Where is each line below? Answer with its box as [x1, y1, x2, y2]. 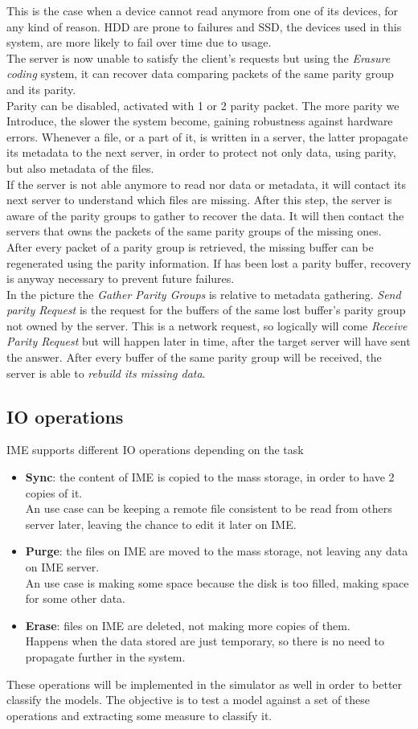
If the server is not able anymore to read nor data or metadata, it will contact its [6, 175, 407, 192]
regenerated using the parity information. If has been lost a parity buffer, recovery [6, 254, 412, 271]
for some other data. [25, 590, 126, 607]
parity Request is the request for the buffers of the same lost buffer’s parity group [6, 301, 406, 318]
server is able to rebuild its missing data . [6, 364, 206, 381]
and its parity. [6, 80, 76, 97]
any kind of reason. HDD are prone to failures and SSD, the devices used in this [6, 18, 402, 35]
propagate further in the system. [25, 648, 186, 665]
